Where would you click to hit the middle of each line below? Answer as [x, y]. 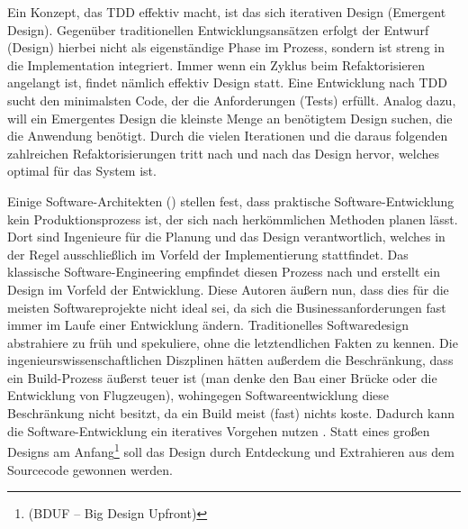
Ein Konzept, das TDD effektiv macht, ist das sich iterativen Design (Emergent [227, 12]
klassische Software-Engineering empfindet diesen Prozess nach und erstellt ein [224, 272]
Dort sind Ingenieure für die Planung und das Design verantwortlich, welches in [226, 237]
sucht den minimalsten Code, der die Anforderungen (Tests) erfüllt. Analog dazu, [232, 100]
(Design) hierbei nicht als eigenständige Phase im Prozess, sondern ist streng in [226, 47]
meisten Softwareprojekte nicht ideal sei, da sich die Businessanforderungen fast [227, 307]
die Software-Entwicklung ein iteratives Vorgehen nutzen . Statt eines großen [219, 430]
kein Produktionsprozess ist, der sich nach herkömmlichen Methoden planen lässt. [233, 219]
